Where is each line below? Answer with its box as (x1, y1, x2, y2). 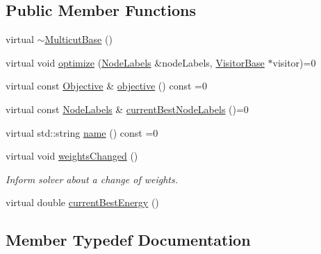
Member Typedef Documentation (6, 229, 251, 251)
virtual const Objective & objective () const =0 (6, 78, 207, 93)
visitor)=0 (272, 55, 316, 69)
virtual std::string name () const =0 (6, 125, 158, 139)
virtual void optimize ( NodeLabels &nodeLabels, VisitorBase (6, 55, 265, 69)
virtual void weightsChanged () (6, 149, 138, 163)
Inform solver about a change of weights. (6, 171, 179, 186)
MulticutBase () (44, 32, 113, 46)
